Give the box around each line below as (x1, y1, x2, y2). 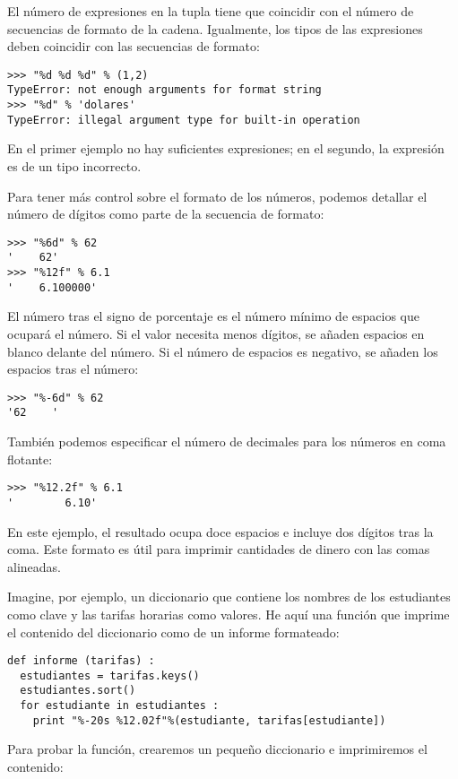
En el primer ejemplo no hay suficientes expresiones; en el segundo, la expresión (7, 139, 445, 158)
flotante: (7, 449, 53, 468)
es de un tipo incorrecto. (7, 157, 142, 175)
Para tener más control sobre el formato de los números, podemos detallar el (7, 186, 428, 205)
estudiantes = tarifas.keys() (20, 669, 200, 682)
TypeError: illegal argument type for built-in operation (7, 113, 360, 126)
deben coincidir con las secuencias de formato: (7, 37, 260, 56)
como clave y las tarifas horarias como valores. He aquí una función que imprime (7, 604, 450, 623)
